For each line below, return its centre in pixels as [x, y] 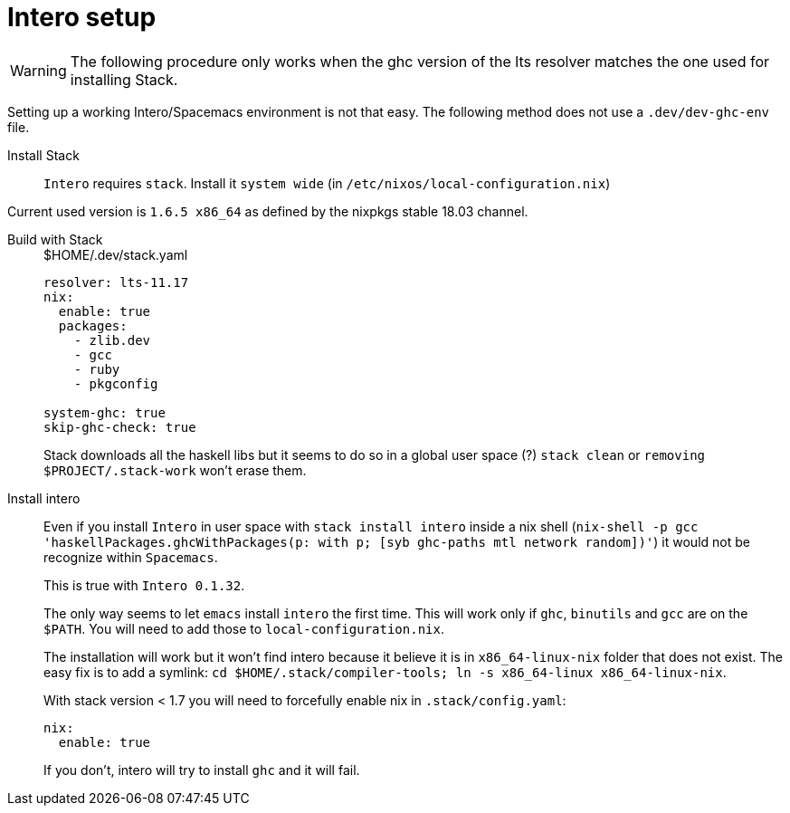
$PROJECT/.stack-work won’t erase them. [175, 470]
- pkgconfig [116, 383]
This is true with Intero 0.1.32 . [144, 585]
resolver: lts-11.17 [116, 282]
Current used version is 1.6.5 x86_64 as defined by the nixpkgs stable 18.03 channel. [268, 211]
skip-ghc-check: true [120, 427]
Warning [38, 70]
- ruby [97, 369]
